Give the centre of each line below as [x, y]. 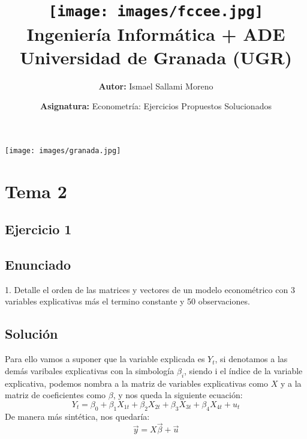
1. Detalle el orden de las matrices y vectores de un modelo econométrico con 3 [150, 289]
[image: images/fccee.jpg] [156, 12]
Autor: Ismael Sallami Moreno [156, 86]
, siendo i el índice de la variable [243, 370]
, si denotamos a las [251, 359]
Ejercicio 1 [38, 229]
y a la [291, 383]
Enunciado [38, 265]
